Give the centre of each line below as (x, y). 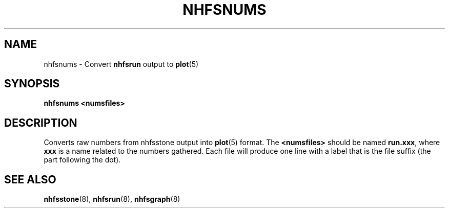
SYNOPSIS (32, 84)
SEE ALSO (30, 179)
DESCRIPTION (41, 123)
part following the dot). (82, 160)
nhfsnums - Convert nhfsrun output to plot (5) (121, 64)
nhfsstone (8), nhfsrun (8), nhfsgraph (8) (112, 199)
